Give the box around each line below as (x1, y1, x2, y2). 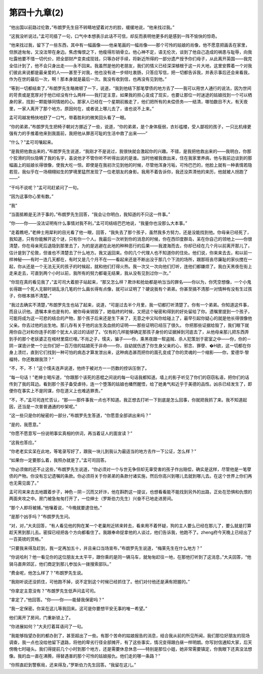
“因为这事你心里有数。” (9, 193, 54, 199)
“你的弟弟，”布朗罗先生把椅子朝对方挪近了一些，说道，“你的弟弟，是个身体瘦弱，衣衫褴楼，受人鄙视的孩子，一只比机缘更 (9, 123, 252, 129)
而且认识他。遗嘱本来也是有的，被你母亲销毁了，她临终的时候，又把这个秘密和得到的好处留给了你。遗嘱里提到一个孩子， (9, 308, 252, 314)
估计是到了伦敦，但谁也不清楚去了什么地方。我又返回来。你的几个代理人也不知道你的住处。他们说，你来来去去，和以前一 (9, 250, 252, 255)
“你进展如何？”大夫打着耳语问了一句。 (9, 624, 86, 630)
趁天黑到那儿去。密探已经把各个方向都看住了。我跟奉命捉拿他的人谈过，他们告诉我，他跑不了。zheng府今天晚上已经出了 (9, 529, 252, 535)
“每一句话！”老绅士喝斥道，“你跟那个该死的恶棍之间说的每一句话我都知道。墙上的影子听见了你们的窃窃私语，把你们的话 (9, 374, 249, 380)
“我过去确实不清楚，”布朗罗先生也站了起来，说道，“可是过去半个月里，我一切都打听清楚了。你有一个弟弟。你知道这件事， (9, 302, 252, 308)
